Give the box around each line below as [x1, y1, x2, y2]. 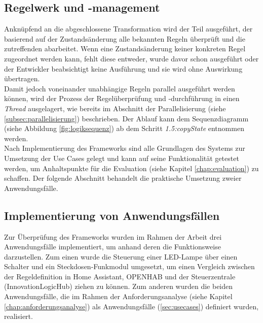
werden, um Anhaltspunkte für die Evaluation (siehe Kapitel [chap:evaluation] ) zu [4, 163, 259, 173]
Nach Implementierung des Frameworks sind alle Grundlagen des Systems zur [4, 143, 245, 153]
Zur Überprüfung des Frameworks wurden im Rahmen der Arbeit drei [4, 231, 222, 242]
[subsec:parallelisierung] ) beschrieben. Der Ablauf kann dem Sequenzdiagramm [4, 113, 249, 123]
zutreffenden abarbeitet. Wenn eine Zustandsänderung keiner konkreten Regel [4, 43, 246, 54]
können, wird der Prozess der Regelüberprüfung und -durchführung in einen [4, 93, 240, 104]
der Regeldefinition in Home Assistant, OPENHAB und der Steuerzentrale [4, 271, 236, 281]
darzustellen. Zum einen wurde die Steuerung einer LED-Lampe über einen [4, 251, 238, 262]
